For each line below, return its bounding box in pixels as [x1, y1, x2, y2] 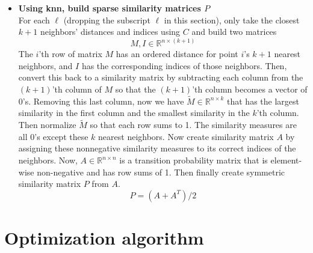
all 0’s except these [18, 130, 88, 142]
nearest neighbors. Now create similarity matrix [98, 130, 274, 142]
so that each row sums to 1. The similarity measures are [90, 118, 297, 131]
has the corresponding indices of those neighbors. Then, [81, 59, 287, 72]
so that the [115, 83, 156, 95]
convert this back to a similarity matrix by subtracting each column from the [18, 71, 303, 84]
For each [18, 13, 50, 26]
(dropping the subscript [63, 13, 150, 26]
